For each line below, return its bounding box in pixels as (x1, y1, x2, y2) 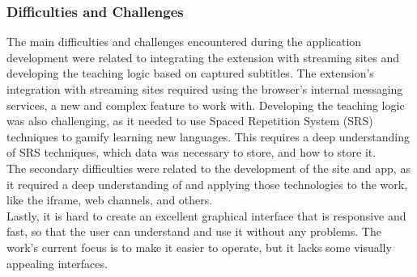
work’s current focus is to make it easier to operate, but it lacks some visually (6, 238, 392, 255)
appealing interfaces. (6, 254, 108, 271)
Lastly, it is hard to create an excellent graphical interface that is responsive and (6, 207, 406, 224)
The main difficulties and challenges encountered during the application (6, 33, 362, 50)
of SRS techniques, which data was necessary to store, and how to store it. (6, 144, 377, 161)
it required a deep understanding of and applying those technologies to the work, (6, 175, 408, 192)
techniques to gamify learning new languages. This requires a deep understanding (6, 128, 410, 145)
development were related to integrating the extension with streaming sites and (6, 48, 399, 65)
